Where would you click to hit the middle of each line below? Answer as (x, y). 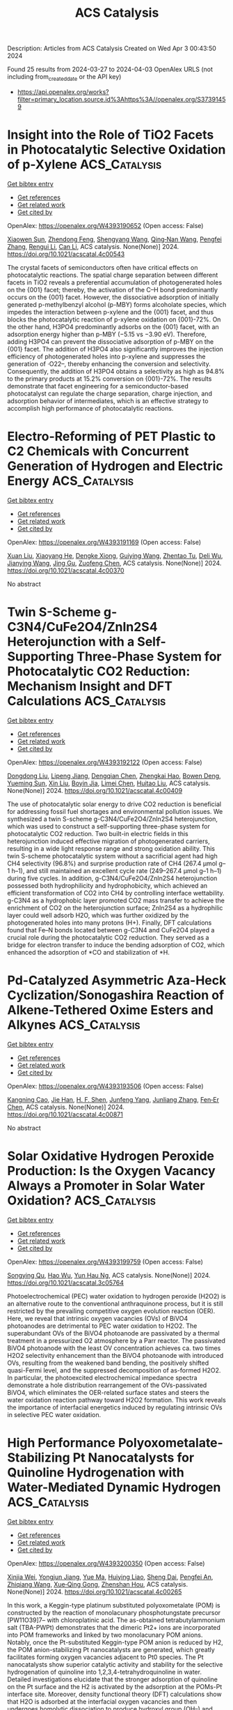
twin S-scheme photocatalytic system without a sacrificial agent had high (112, 856)
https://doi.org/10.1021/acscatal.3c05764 (65, 1282)
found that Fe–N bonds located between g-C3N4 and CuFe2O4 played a (111, 930)
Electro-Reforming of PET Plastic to (112, 437)
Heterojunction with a (71, 642)
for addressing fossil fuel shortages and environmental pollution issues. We (115, 811)
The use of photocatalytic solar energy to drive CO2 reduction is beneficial (114, 804)
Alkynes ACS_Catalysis (74, 1025)
